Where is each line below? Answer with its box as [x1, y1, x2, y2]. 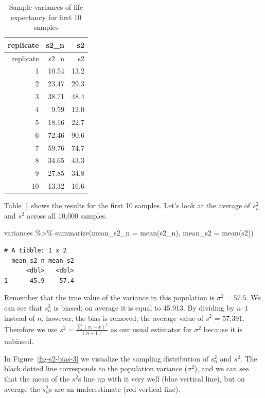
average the [4, 383, 40, 394]
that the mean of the [4, 373, 70, 384]
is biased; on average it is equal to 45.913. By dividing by [54, 302, 235, 313]
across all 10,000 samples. [27, 210, 108, 221]
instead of [4, 312, 35, 323]
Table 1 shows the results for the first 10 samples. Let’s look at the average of [4, 200, 251, 211]
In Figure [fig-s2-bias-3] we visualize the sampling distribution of [4, 353, 208, 364]
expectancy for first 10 [10, 11, 81, 22]
